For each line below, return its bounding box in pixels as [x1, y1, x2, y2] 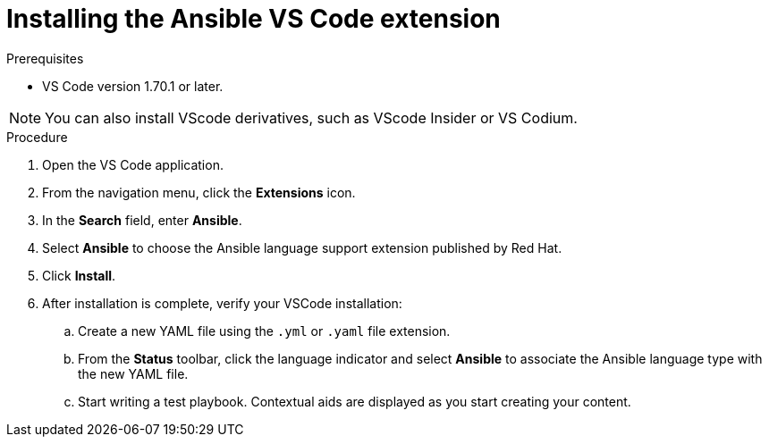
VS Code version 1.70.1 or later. [42, 78, 224, 94]
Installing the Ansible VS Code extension [6, 4, 501, 34]
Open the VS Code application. [42, 156, 224, 172]
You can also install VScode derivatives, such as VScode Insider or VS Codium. [45, 108, 578, 127]
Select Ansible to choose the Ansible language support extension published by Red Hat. [42, 239, 562, 256]
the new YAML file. [78, 365, 189, 381]
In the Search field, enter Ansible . [42, 212, 242, 228]
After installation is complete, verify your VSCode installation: [42, 295, 402, 311]
